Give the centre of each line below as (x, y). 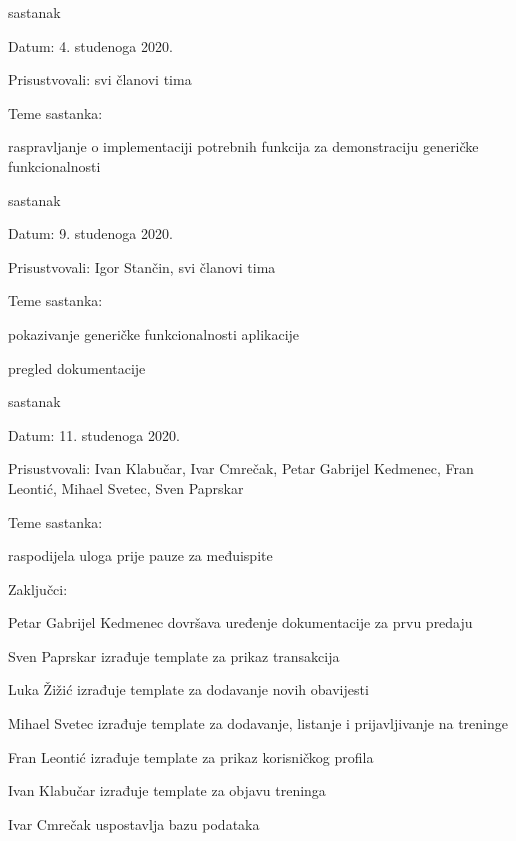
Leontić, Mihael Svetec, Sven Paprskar (126, 487)
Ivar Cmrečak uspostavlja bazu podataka (134, 823)
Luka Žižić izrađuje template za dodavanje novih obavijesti (188, 689)
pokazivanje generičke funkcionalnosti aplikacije (154, 333)
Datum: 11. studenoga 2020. (94, 434)
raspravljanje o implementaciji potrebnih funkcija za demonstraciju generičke (243, 146)
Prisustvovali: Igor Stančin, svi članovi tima (142, 266)
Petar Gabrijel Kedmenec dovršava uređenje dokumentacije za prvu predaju (240, 622)
